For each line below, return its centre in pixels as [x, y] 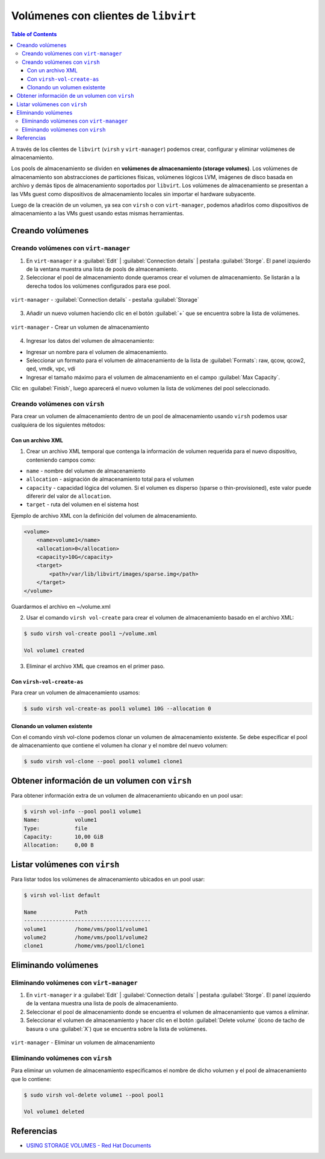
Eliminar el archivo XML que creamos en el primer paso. [95, 666]
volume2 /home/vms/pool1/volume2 [86, 937]
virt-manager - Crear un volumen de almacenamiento [80, 327]
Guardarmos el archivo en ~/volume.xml [61, 606]
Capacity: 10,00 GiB [63, 837]
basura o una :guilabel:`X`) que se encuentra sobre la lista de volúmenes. [117, 1029]
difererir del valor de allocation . [69, 496]
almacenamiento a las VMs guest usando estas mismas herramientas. [98, 214]
